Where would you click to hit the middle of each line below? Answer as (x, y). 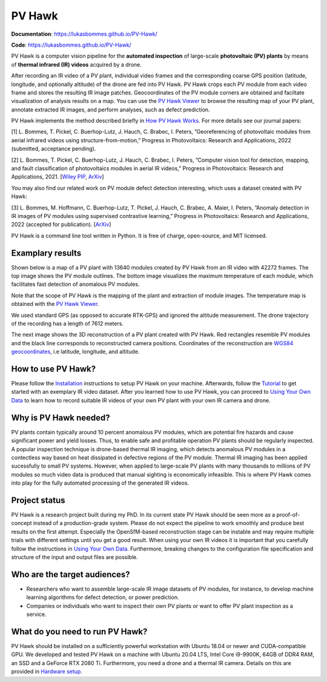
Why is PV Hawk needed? (61, 418)
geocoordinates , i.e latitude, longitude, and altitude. (75, 352)
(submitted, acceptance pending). (54, 149)
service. (36, 614)
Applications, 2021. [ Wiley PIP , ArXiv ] (58, 177)
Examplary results (46, 253)
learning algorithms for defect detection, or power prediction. (103, 597)
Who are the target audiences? (71, 574)
